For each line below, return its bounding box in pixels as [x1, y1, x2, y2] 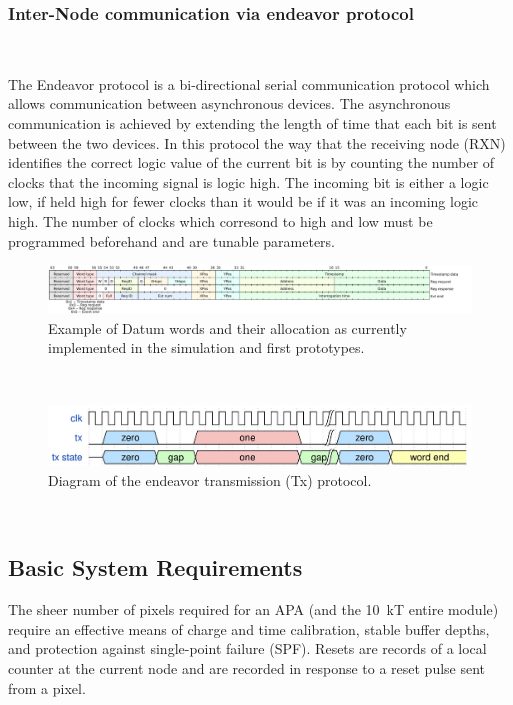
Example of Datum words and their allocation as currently [48, 317, 407, 338]
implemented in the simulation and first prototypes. [48, 337, 365, 358]
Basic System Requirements [8, 552, 303, 583]
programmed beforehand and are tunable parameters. [8, 230, 336, 251]
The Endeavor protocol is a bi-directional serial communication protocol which [8, 73, 490, 94]
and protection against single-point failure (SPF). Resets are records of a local [8, 638, 487, 659]
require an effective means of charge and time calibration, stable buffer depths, [8, 618, 490, 639]
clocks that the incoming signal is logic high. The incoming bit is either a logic [8, 171, 489, 192]
